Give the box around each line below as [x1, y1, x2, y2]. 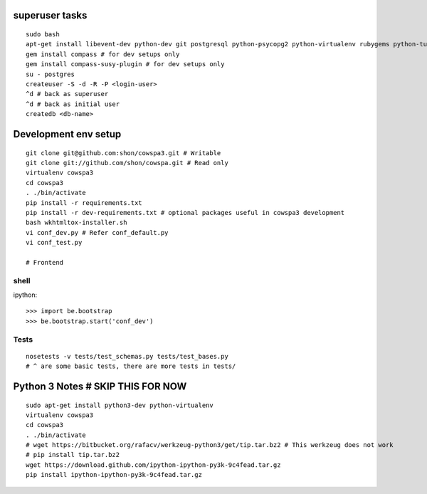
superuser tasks [13, 9, 88, 21]
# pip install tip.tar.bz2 [26, 451, 120, 459]
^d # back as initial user [26, 100, 120, 108]
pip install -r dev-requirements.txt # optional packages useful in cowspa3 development [26, 209, 345, 216]
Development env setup [13, 128, 122, 140]
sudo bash [26, 31, 60, 38]
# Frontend [26, 258, 64, 266]
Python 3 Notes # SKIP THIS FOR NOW [13, 380, 187, 392]
